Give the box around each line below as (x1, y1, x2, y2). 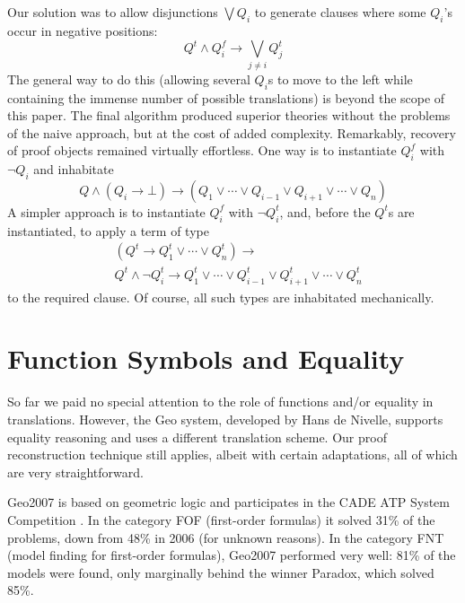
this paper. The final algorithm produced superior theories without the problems (7, 106, 451, 125)
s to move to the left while (268, 69, 413, 88)
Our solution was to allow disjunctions (7, 3, 218, 21)
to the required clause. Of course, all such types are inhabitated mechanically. (7, 287, 434, 306)
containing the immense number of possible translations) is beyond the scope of (7, 88, 445, 107)
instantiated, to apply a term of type (7, 221, 209, 240)
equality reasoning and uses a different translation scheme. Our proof (7, 427, 387, 446)
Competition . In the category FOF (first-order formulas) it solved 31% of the (7, 510, 435, 529)
